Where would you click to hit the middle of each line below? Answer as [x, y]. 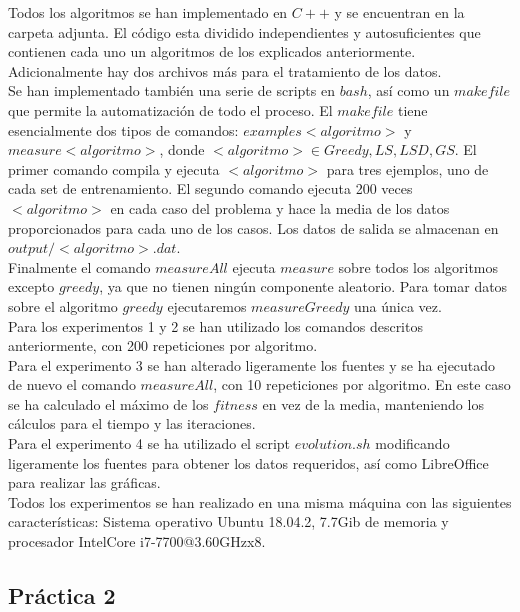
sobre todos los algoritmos [418, 266]
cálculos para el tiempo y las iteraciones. [132, 423]
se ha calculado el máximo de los [108, 403]
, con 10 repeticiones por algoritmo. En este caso [362, 384]
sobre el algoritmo [63, 305]
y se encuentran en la [399, 12]
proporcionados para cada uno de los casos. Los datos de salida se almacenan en [253, 227]
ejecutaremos [207, 305]
